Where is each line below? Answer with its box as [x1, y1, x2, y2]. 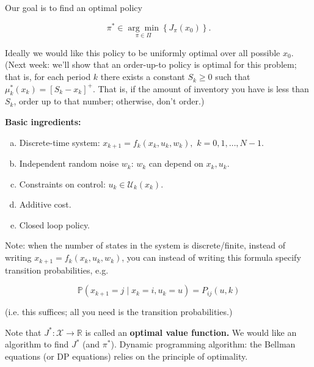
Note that [5, 325, 42, 338]
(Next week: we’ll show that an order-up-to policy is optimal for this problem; [5, 58, 297, 71]
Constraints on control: [19, 177, 106, 190]
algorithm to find [5, 338, 69, 351]
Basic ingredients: [5, 115, 81, 128]
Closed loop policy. [19, 218, 90, 231]
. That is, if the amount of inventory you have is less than [92, 82, 309, 95]
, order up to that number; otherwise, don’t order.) [13, 95, 205, 107]
